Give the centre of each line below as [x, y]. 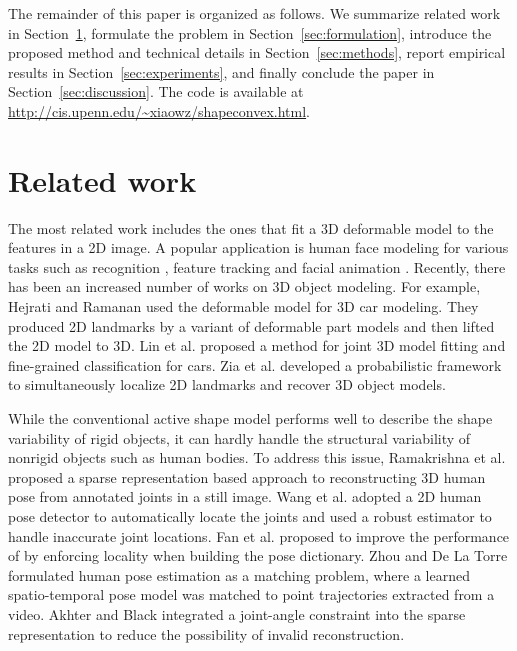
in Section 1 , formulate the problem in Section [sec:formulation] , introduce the [250, 32]
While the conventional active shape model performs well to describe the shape [250, 418]
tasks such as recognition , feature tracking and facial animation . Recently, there [257, 266]
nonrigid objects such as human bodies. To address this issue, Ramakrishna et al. [257, 457]
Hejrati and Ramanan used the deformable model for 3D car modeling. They [243, 306]
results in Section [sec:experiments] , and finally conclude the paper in [221, 71]
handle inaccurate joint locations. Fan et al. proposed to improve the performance [259, 535]
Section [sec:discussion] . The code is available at [156, 91]
